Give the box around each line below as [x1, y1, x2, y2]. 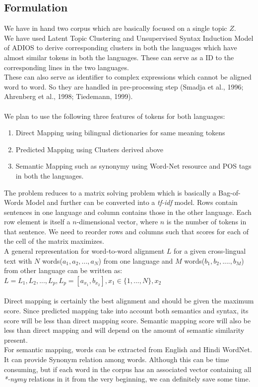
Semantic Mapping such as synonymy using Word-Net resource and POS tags [15, 161, 252, 171]
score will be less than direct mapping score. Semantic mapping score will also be [4, 315, 251, 325]
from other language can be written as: [4, 265, 123, 276]
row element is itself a [4, 216, 70, 227]
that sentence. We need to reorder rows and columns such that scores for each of [4, 226, 249, 236]
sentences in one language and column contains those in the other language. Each [4, 206, 252, 217]
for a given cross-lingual [173, 246, 246, 256]
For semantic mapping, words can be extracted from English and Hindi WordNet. [4, 344, 252, 355]
